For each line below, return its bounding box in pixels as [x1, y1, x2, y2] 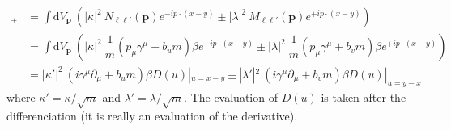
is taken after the [321, 89, 406, 106]
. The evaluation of [184, 89, 278, 106]
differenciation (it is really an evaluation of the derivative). [6, 107, 298, 124]
